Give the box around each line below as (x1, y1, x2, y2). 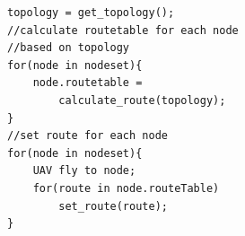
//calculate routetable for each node (7, 23, 239, 37)
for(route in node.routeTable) (32, 181, 220, 195)
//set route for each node (7, 129, 168, 143)
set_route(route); (58, 199, 168, 213)
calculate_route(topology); (58, 93, 226, 107)
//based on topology (7, 41, 130, 55)
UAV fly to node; (32, 164, 136, 178)
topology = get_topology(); (7, 6, 175, 19)
